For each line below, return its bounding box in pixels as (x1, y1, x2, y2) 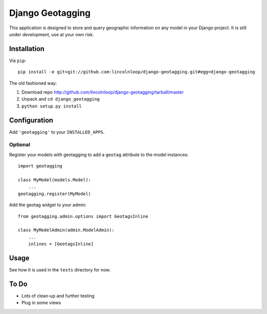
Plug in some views (21, 300, 61, 306)
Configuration (9, 116, 53, 124)
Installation (9, 45, 44, 53)
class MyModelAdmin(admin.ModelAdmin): (18, 227, 115, 233)
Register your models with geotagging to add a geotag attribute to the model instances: (9, 152, 189, 157)
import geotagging (18, 163, 63, 169)
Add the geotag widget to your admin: (9, 202, 87, 208)
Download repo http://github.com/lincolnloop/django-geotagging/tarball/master (21, 89, 184, 95)
